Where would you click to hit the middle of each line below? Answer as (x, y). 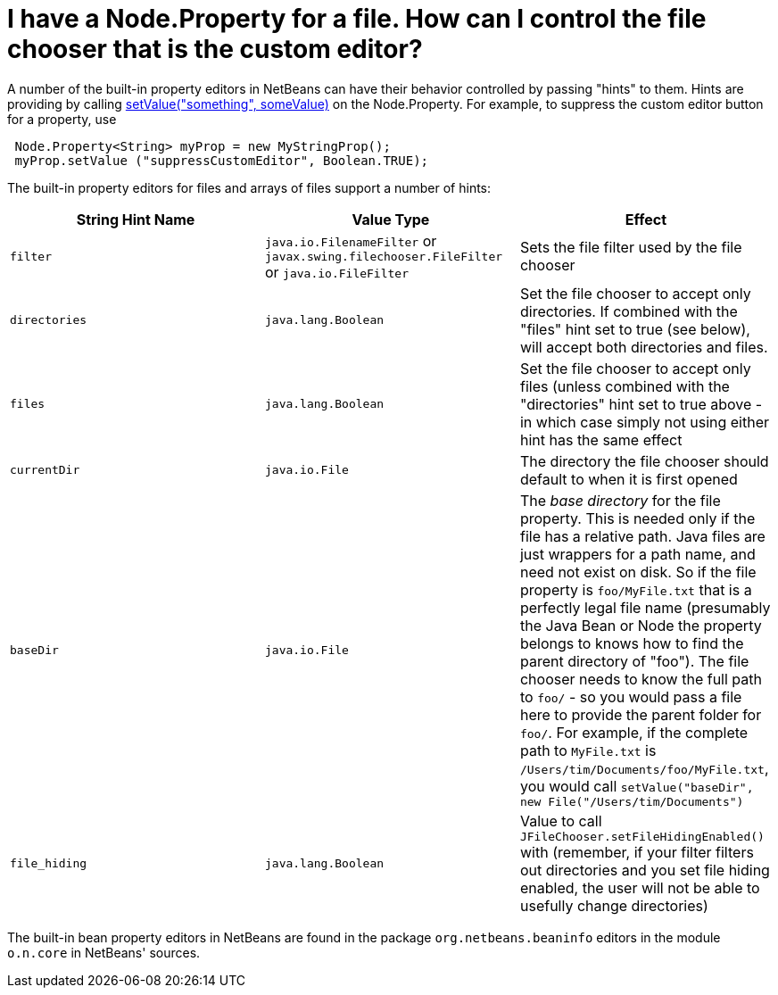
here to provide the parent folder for (641, 714)
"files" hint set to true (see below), (635, 329)
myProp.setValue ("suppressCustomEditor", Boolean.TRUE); (222, 160)
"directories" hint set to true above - (641, 404)
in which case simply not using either (645, 422)
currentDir (45, 470)
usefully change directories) (614, 905)
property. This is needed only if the (637, 518)
